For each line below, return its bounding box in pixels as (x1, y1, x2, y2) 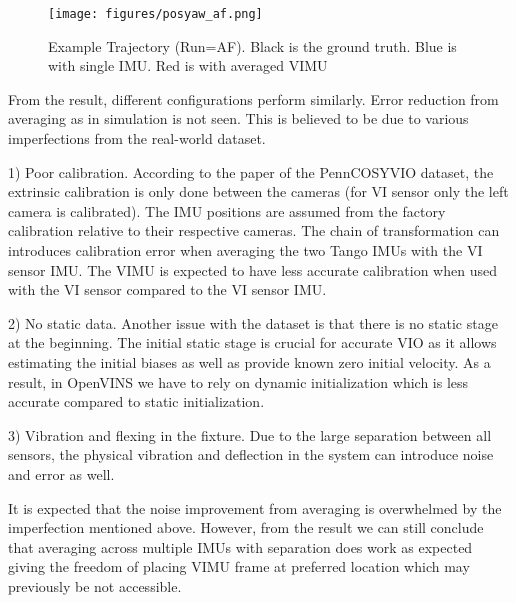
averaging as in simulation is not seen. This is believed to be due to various (8, 108, 469, 129)
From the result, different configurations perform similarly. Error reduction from (8, 88, 499, 109)
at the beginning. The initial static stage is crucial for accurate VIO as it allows (8, 332, 497, 353)
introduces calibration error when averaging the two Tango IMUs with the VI (8, 240, 483, 260)
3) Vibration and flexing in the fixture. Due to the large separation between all (8, 424, 492, 445)
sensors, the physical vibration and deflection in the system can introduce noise (8, 444, 494, 465)
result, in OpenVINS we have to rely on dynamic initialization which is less (8, 371, 469, 392)
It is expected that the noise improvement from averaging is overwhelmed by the (8, 497, 502, 518)
